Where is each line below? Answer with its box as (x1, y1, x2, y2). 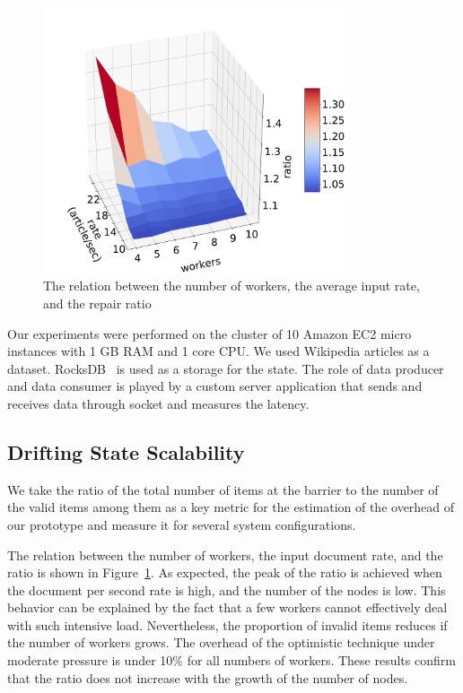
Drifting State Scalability (7, 437, 245, 465)
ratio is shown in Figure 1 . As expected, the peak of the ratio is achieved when (7, 563, 442, 582)
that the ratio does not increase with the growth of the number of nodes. (7, 668, 408, 687)
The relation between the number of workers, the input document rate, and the (7, 545, 443, 564)
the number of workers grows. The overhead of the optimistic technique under (7, 633, 435, 652)
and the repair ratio (43, 293, 152, 312)
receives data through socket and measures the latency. (7, 394, 310, 412)
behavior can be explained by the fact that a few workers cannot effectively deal (7, 598, 448, 617)
